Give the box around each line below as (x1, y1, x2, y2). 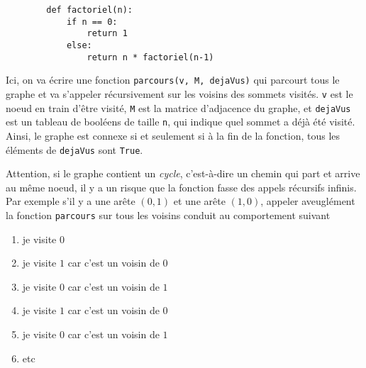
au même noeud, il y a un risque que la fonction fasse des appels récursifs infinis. (6, 179, 357, 194)
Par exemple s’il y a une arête (6, 194, 135, 208)
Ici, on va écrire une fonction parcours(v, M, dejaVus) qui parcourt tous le (6, 72, 340, 87)
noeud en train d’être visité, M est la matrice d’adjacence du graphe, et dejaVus (6, 100, 351, 115)
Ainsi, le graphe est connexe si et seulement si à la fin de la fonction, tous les (6, 128, 340, 143)
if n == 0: (66, 16, 118, 27)
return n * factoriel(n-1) (87, 52, 214, 62)
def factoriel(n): (46, 5, 133, 15)
